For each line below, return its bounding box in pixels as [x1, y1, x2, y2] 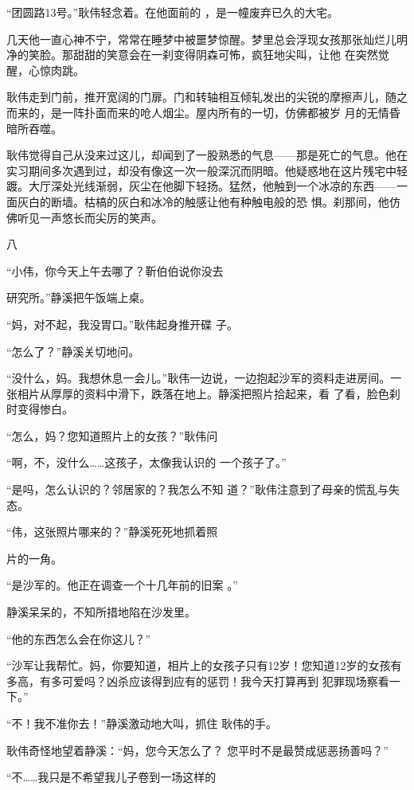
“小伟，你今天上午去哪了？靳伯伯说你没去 [6, 262, 224, 279]
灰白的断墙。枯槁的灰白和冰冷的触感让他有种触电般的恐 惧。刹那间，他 [17, 193, 389, 209]
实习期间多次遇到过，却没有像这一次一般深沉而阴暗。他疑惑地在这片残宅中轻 [6, 162, 408, 178]
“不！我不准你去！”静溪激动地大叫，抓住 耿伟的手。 [6, 715, 277, 731]
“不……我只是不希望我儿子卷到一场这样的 [6, 768, 217, 785]
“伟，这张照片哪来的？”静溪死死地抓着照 [6, 523, 218, 540]
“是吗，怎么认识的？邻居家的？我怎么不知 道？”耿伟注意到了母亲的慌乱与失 [6, 481, 400, 498]
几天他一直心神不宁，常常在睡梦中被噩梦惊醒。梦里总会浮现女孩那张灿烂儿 [6, 30, 396, 47]
